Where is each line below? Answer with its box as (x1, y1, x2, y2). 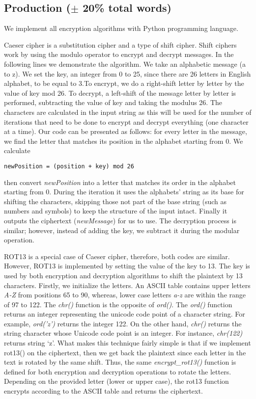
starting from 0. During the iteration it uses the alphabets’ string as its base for (4, 186, 244, 197)
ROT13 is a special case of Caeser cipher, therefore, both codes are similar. (4, 251, 230, 261)
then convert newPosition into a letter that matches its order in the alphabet (4, 177, 236, 187)
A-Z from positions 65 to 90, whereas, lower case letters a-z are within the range (4, 290, 246, 300)
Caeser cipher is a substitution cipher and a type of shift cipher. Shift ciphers (4, 39, 237, 50)
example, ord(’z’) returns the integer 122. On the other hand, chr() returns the (4, 318, 242, 328)
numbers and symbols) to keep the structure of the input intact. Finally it (4, 206, 228, 216)
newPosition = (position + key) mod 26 (4, 162, 134, 170)
